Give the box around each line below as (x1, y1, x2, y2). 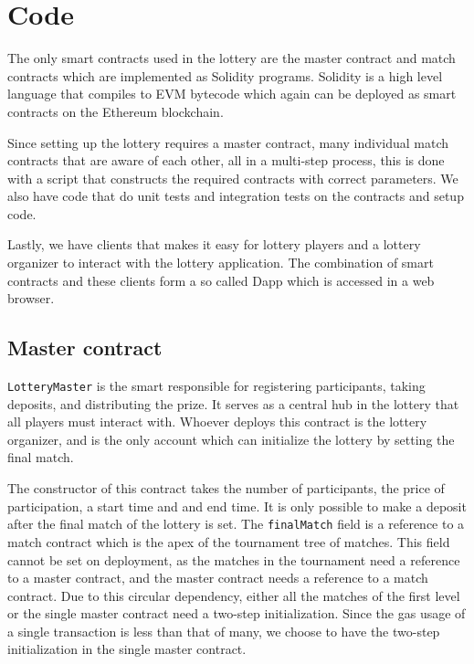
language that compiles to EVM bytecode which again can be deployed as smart (7, 84, 457, 103)
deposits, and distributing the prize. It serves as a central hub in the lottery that (7, 394, 459, 413)
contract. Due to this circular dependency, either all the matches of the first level (7, 585, 460, 605)
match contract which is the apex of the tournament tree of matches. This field (7, 532, 450, 551)
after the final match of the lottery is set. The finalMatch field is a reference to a (7, 514, 465, 533)
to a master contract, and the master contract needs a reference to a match (7, 568, 428, 587)
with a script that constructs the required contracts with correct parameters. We (7, 168, 458, 187)
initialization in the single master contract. (7, 639, 247, 659)
